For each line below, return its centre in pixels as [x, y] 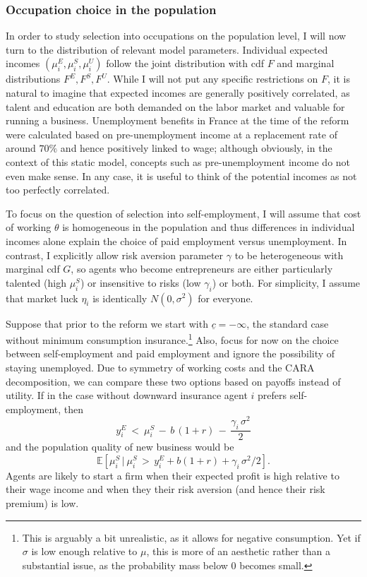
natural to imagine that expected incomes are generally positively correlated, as [178, 93]
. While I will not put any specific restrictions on [212, 79]
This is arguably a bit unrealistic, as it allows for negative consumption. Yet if [191, 537]
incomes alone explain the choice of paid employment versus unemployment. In [176, 240]
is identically [120, 298]
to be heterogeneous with [289, 255]
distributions [33, 79]
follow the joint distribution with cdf [185, 63]
